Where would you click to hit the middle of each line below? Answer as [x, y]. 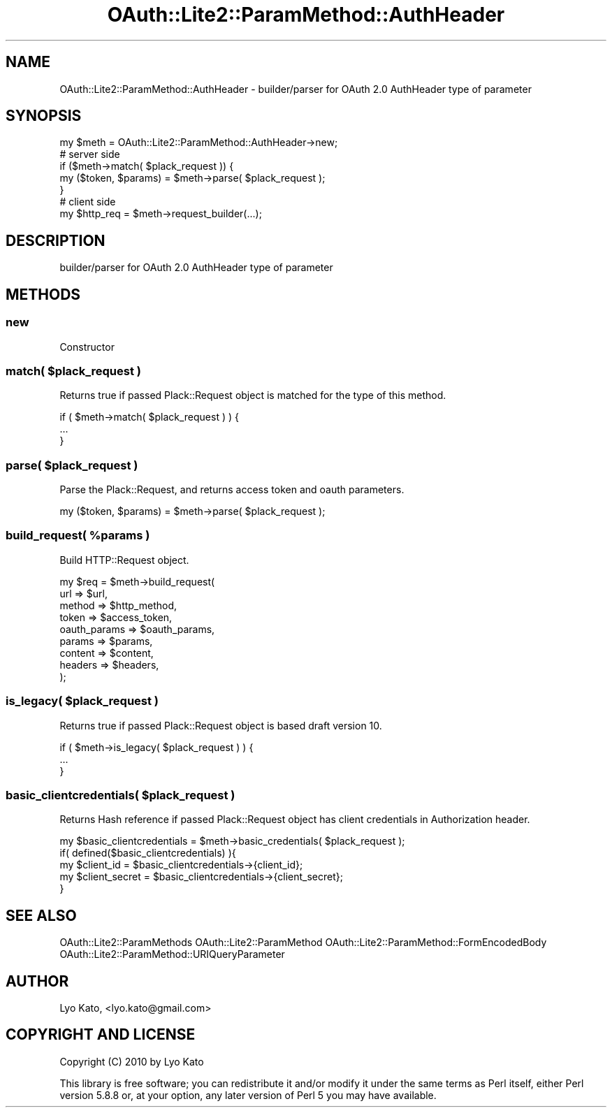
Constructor [87, 347]
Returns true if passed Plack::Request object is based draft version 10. [221, 725]
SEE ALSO [41, 915]
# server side [90, 154]
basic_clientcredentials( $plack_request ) [121, 795]
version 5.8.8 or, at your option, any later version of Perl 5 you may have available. [248, 1095]
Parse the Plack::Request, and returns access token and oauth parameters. [232, 489]
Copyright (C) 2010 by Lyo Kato [132, 1061]
